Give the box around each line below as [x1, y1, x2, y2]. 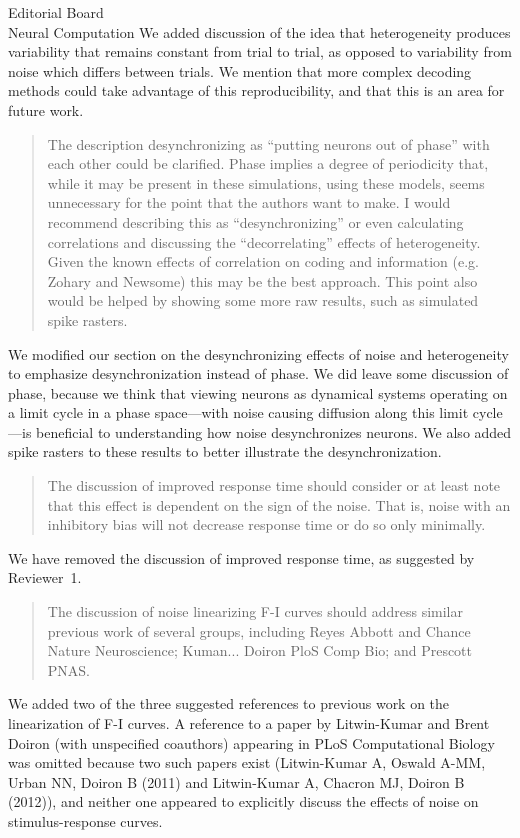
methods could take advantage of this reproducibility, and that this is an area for [8, 80, 505, 101]
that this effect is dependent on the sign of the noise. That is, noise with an [47, 494, 511, 515]
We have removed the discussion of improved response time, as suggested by [8, 547, 475, 568]
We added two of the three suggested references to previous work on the [8, 693, 450, 714]
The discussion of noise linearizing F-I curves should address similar [47, 601, 463, 622]
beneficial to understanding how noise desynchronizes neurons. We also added [36, 421, 512, 442]
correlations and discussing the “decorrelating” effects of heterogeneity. [47, 231, 481, 252]
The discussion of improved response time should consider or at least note [47, 475, 501, 496]
